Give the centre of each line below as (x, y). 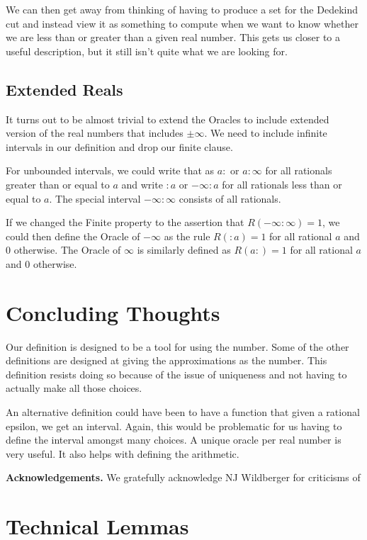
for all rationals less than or (282, 184)
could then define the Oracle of (73, 236)
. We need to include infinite (266, 133)
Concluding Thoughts (113, 312)
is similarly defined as (184, 250)
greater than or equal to (58, 184)
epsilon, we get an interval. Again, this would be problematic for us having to (174, 426)
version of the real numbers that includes (95, 133)
